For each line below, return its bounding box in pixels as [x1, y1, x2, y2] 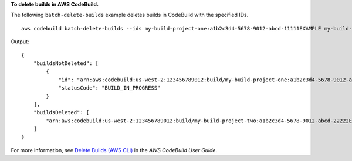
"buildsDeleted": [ [33, 109, 90, 116]
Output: [11, 38, 29, 45]
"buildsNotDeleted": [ [33, 60, 99, 67]
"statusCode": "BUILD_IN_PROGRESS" [58, 85, 161, 91]
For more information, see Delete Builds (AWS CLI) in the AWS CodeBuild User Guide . [11, 146, 217, 153]
